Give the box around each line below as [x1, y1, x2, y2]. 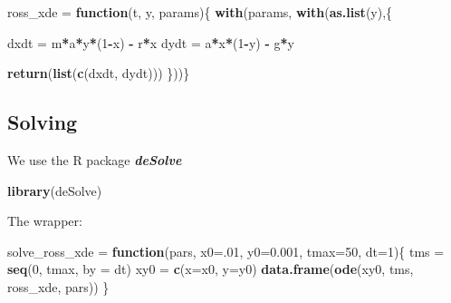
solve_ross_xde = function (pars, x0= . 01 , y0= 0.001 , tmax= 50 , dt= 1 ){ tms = [7, 241, 445, 260]
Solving [7, 108, 78, 136]
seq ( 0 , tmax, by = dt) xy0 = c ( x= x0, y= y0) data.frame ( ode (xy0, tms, [7, 259, 414, 279]
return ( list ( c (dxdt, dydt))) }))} [7, 64, 190, 83]
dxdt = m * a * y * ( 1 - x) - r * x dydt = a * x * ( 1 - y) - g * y [7, 33, 294, 52]
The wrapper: [7, 211, 82, 230]
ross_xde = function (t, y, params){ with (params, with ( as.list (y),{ [7, 3, 393, 21]
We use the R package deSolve [7, 150, 182, 169]
